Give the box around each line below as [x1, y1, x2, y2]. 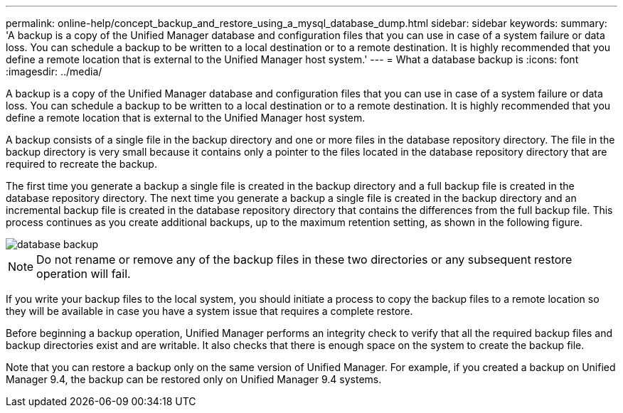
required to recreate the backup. [6, 158, 157, 170]
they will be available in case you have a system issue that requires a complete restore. [6, 305, 413, 317]
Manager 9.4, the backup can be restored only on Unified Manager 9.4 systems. [6, 373, 382, 385]
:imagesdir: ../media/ [6, 65, 102, 77]
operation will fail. [36, 267, 131, 281]
